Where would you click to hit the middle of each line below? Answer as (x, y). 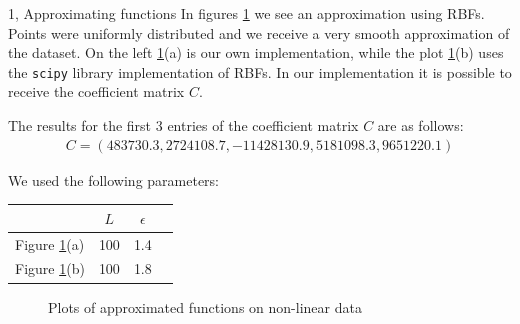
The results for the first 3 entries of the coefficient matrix (183, 125)
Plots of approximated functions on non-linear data (205, 306)
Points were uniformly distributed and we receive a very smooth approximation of (259, 32)
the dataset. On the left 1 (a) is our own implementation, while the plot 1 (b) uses (256, 52)
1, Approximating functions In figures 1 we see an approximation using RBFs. (246, 13)
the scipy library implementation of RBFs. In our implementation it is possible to (260, 71)
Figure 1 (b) (50, 268)
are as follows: (420, 125)
